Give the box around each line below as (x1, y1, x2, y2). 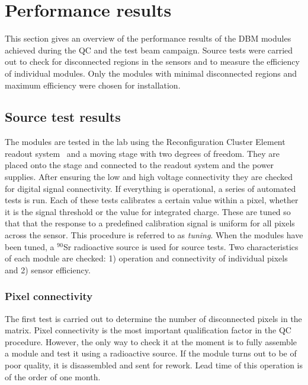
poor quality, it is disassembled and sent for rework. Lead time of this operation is (5, 359, 303, 371)
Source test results (5, 108, 121, 126)
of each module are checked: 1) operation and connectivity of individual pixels (5, 252, 288, 264)
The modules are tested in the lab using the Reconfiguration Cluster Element (5, 135, 285, 148)
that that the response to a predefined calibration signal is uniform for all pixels (5, 217, 295, 229)
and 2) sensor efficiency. (5, 263, 91, 276)
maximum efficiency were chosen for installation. (5, 78, 181, 91)
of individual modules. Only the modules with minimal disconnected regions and (5, 67, 297, 79)
